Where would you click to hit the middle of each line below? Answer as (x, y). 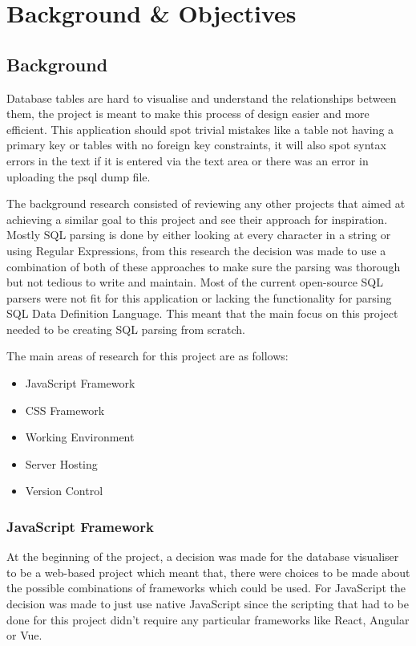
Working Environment (80, 437)
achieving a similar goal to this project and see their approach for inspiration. (197, 219)
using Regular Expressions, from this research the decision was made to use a (196, 250)
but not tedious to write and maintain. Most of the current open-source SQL (195, 282)
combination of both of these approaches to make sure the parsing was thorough (204, 266)
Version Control (64, 491)
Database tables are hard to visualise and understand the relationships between (202, 98)
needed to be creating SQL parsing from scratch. (126, 329)
